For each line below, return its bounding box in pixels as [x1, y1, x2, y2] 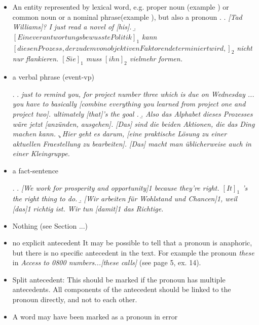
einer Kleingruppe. [12, 148, 70, 159]
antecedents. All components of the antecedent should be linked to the [12, 284, 231, 295]
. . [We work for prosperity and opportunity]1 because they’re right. [12, 182, 219, 193]
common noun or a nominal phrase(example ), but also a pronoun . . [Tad [12, 11, 242, 22]
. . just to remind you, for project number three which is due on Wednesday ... [12, 88, 254, 99]
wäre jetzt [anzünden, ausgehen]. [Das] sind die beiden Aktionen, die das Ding [12, 118, 255, 129]
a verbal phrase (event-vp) [12, 71, 94, 82]
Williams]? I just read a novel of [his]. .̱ [12, 21, 136, 32]
